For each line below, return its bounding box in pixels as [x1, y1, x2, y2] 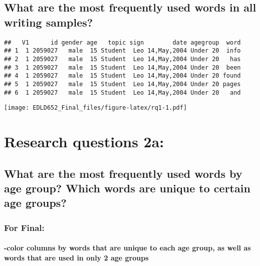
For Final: [4, 221, 45, 233]
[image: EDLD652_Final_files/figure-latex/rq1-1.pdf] [4, 104, 187, 112]
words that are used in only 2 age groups [4, 252, 149, 262]
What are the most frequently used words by [4, 165, 242, 181]
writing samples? [4, 14, 93, 30]
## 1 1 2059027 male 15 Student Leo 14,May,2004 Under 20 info [4, 47, 241, 55]
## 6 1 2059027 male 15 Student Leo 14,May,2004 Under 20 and [4, 89, 241, 96]
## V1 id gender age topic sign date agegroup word [4, 39, 241, 46]
